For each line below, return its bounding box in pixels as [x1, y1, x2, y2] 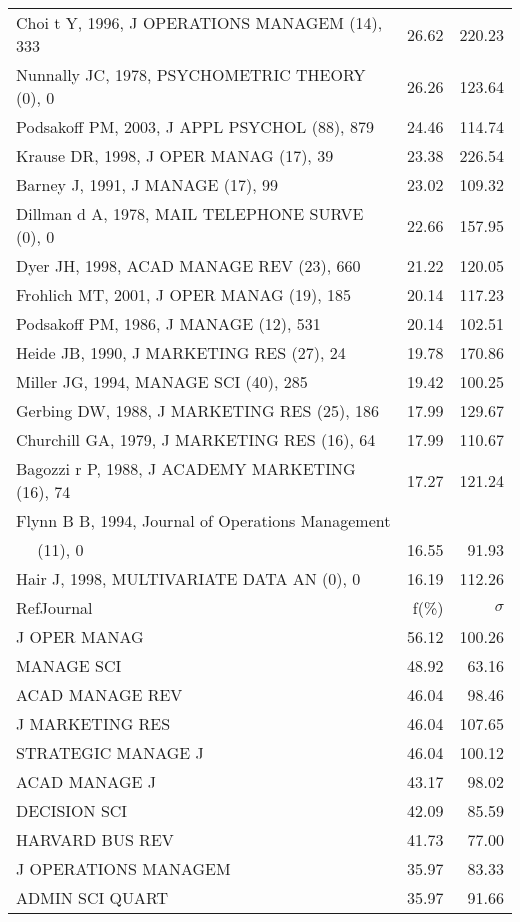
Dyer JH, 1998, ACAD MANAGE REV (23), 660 [16, 254, 361, 277]
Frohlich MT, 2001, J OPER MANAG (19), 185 [16, 283, 352, 306]
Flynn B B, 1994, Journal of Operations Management [16, 509, 391, 532]
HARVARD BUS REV [16, 828, 174, 851]
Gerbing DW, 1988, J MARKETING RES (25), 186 [16, 399, 379, 422]
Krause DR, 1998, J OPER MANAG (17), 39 [16, 144, 334, 167]
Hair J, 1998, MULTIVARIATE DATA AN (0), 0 [16, 567, 361, 590]
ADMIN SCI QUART [16, 886, 169, 909]
